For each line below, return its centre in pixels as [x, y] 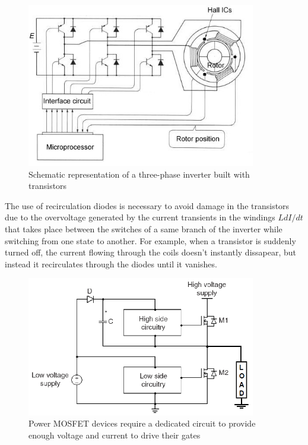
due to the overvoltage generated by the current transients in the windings [140, 217]
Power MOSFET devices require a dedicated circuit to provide [142, 423]
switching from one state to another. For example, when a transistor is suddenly [150, 240]
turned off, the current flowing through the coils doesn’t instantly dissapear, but [151, 252]
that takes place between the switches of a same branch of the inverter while [144, 228]
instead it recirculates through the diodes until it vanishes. [111, 263]
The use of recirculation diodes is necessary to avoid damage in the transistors [147, 205]
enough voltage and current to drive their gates [115, 435]
